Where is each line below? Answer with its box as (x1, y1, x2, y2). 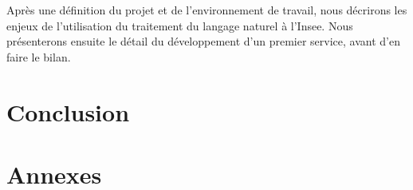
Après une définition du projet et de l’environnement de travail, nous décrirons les (6, 2, 407, 18)
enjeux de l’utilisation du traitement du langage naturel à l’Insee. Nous (6, 17, 353, 34)
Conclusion (6, 95, 130, 128)
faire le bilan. (6, 48, 71, 65)
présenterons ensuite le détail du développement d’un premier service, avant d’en (6, 33, 400, 49)
